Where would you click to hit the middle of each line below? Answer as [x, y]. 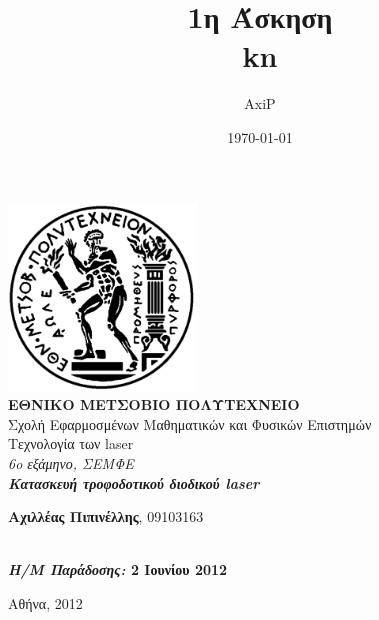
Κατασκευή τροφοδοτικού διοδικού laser [134, 482]
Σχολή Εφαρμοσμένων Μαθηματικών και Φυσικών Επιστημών [190, 423]
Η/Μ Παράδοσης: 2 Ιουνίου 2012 [118, 569]
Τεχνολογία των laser [71, 443]
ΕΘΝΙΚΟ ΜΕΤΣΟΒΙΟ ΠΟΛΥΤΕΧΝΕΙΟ [154, 404]
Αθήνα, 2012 [45, 603]
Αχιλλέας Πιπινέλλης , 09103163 [106, 516]
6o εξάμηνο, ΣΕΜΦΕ [71, 463]
